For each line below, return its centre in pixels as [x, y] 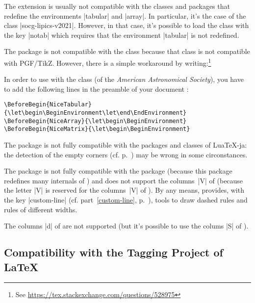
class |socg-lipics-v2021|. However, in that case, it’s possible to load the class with [127, 25]
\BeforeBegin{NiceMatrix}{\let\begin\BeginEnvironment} [97, 129]
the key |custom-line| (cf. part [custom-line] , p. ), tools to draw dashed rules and [126, 200]
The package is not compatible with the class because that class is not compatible [127, 51]
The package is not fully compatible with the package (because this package [118, 171]
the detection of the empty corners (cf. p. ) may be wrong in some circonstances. [126, 154]
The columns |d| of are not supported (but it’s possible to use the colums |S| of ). [126, 226]
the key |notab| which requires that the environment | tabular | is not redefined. [122, 35]
